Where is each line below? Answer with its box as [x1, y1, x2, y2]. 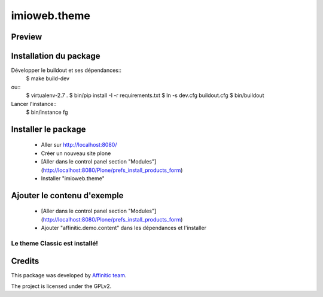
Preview [11, 32, 42, 42]
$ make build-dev [26, 75, 70, 82]
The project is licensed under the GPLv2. [11, 283, 112, 290]
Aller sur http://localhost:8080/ [41, 141, 117, 148]
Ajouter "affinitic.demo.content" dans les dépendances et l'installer [41, 225, 206, 232]
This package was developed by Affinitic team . [11, 271, 127, 278]
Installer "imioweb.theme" [41, 175, 105, 182]
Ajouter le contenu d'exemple [11, 190, 124, 201]
